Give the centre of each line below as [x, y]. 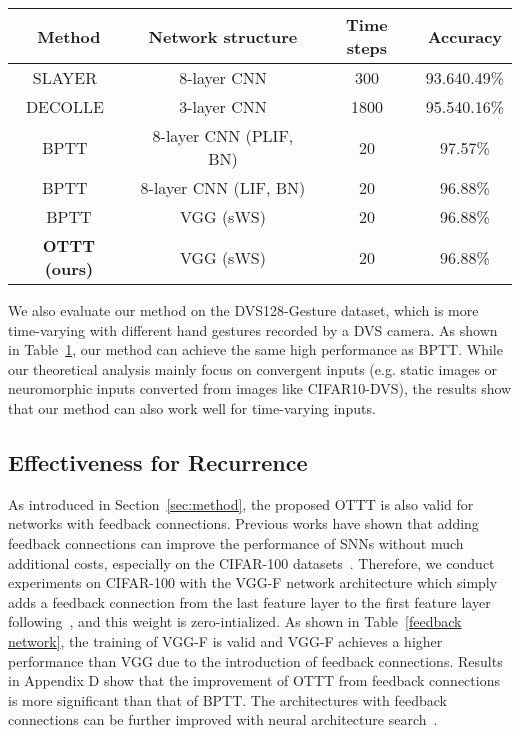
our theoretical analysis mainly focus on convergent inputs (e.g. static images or [253, 368]
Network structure [223, 36]
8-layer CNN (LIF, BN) [223, 187]
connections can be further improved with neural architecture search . [223, 719]
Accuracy [465, 36]
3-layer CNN [223, 106]
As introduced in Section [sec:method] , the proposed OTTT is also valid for [241, 503]
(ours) [69, 268]
